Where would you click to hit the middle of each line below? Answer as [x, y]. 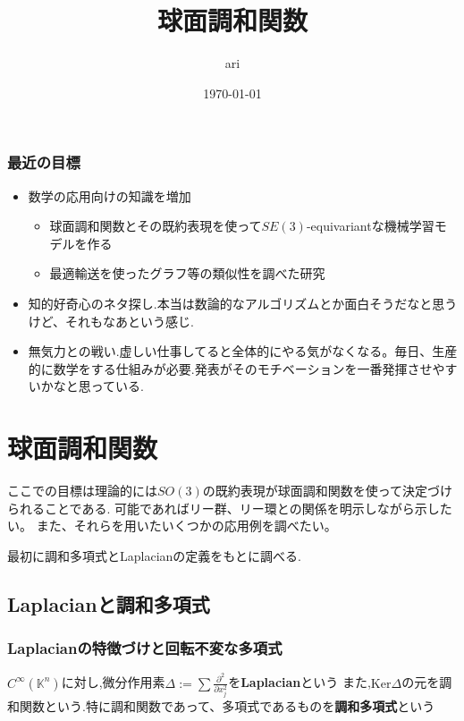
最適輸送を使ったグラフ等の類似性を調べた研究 [187, 273]
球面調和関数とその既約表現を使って [156, 226]
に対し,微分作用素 [113, 682]
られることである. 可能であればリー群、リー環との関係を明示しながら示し [224, 508]
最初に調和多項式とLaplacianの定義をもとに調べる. [154, 555]
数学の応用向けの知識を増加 [110, 195]
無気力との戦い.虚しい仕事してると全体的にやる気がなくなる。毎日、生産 [243, 351]
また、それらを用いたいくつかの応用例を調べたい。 [186, 526]
